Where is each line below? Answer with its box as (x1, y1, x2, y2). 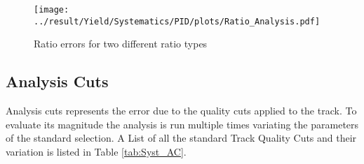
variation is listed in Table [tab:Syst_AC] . (6, 144, 187, 158)
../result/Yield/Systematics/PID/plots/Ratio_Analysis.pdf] (34, 16, 321, 27)
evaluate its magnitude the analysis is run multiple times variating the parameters (6, 117, 359, 131)
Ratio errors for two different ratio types (34, 36, 208, 51)
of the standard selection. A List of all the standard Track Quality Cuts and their (6, 131, 357, 145)
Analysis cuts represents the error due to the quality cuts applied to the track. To (6, 103, 357, 118)
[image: (34, 5, 69, 15)
